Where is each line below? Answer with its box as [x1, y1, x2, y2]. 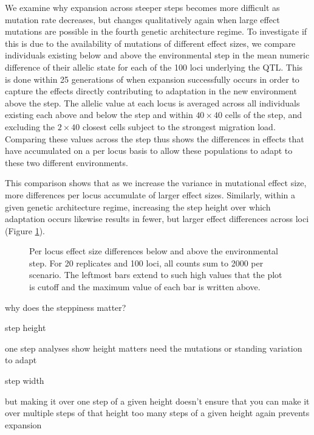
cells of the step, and [225, 108, 302, 121]
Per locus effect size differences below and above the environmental [29, 245, 278, 257]
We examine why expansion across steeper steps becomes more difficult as [5, 1, 280, 13]
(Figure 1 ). [5, 224, 45, 237]
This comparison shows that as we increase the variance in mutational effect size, [5, 176, 307, 189]
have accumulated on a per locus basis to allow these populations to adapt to [5, 144, 293, 157]
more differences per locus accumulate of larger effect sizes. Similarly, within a [5, 188, 296, 201]
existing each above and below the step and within [5, 108, 193, 121]
